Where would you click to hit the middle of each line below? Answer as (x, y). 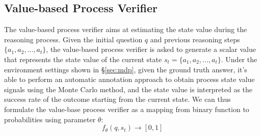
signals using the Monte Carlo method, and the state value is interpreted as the (128, 89)
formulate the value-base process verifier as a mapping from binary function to (127, 109)
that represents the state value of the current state (83, 59)
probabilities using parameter (50, 119)
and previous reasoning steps (195, 39)
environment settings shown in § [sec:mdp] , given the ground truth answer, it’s (126, 69)
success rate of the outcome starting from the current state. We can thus (118, 99)
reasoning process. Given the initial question (73, 39)
